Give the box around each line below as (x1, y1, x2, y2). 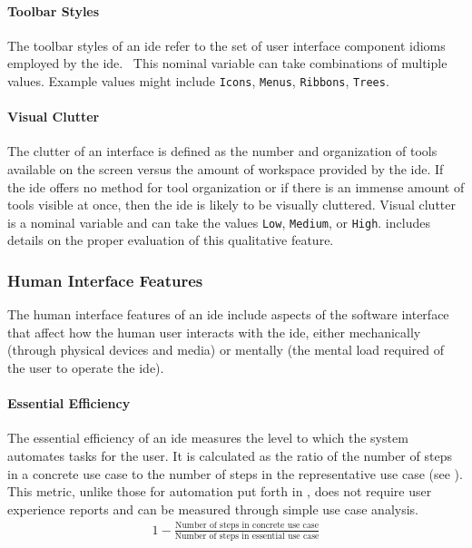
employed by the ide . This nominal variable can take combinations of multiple (7, 54, 447, 73)
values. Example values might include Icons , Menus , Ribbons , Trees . (7, 71, 389, 90)
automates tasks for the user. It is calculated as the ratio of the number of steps (7, 446, 452, 465)
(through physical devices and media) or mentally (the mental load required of (7, 340, 444, 359)
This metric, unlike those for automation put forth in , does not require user (7, 482, 432, 501)
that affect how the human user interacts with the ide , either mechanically (7, 322, 421, 341)
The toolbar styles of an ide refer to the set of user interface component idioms (7, 35, 446, 54)
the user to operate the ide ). (7, 358, 164, 377)
